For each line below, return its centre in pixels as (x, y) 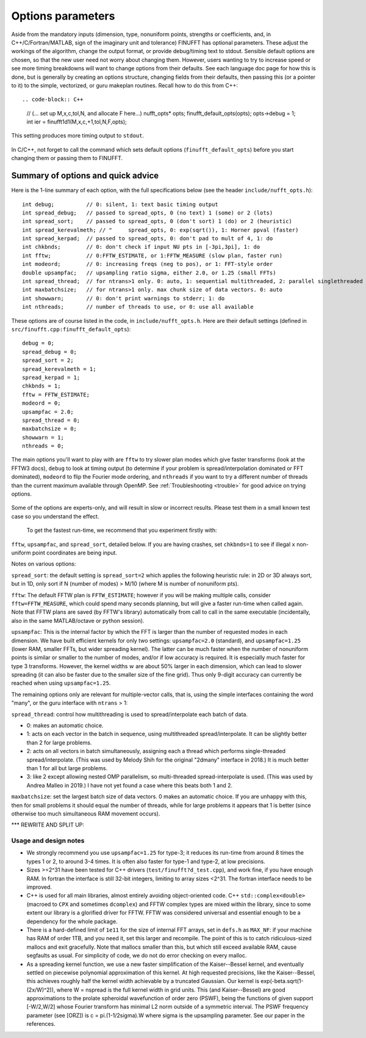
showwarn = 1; (43, 437)
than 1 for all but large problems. (67, 768)
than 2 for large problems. (59, 742)
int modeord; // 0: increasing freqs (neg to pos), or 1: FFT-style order (148, 264)
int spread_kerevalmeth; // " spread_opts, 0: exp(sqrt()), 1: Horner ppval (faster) (160, 230)
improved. (39, 887)
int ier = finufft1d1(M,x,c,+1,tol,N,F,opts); (77, 122)
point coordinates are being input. (74, 553)
